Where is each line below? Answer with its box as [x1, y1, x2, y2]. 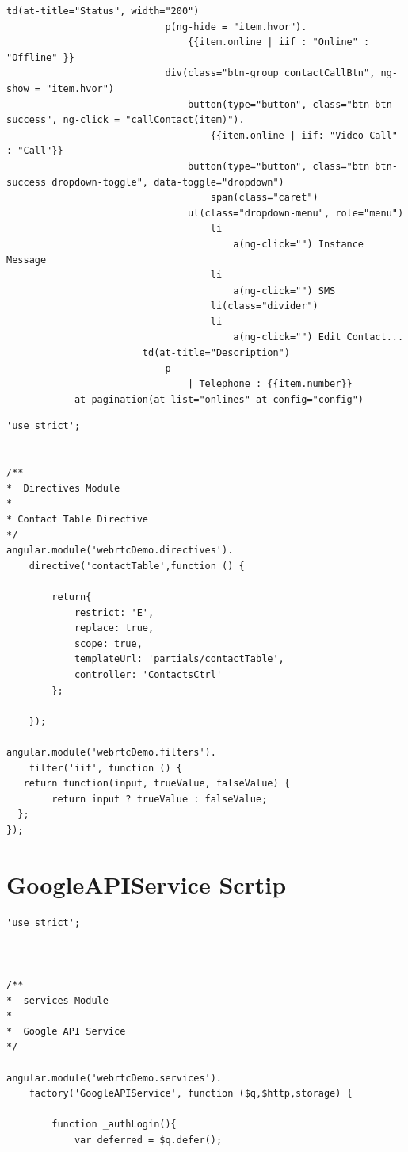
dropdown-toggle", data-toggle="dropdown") [51, 176, 284, 188]
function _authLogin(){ [51, 1119, 177, 1131]
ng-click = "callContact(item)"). [63, 114, 245, 126]
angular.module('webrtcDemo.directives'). [6, 545, 234, 557]
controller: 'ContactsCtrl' [74, 668, 223, 680]
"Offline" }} [6, 52, 74, 63]
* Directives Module [6, 482, 120, 494]
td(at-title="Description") [142, 347, 290, 359]
